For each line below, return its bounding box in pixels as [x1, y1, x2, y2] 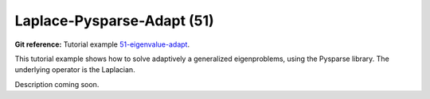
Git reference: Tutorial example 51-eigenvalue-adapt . [14, 40, 190, 49]
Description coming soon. [14, 79, 100, 89]
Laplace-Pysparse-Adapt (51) [14, 12, 214, 29]
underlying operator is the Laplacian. [14, 65, 135, 74]
